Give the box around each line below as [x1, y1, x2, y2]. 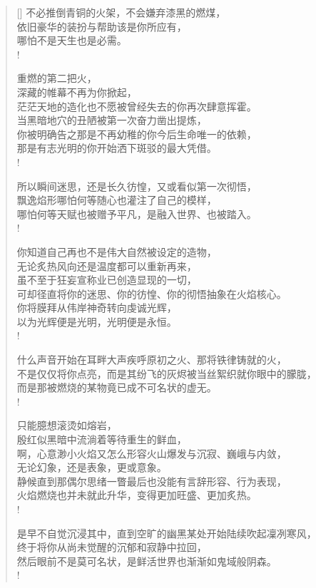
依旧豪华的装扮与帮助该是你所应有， [16, 19, 187, 33]
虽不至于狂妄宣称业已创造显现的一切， [16, 272, 197, 287]
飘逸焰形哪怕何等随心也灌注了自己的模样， [16, 192, 217, 207]
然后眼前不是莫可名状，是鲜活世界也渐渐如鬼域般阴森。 [16, 553, 277, 568]
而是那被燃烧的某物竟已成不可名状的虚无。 [16, 380, 217, 395]
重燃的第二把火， [16, 71, 97, 86]
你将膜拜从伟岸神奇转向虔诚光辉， [16, 300, 177, 315]
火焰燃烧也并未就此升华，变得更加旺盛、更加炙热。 [16, 488, 257, 502]
